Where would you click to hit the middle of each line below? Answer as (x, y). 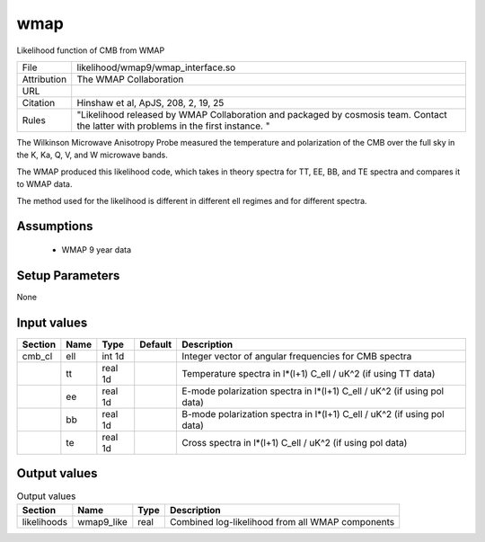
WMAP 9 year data (97, 249)
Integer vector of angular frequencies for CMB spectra (297, 356)
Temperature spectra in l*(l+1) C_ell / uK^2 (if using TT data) (309, 373)
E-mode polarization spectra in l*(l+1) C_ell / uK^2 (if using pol (313, 391)
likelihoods (44, 521)
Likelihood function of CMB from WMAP (91, 50)
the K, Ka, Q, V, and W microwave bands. (92, 155)
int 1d (113, 356)
